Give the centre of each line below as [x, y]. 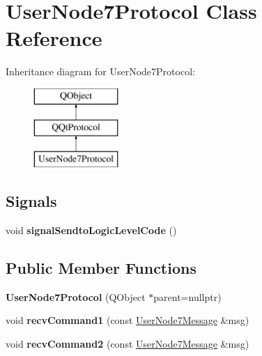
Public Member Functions [101, 268]
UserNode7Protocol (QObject [76, 296]
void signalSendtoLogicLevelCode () [91, 230]
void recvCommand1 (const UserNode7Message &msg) [128, 320]
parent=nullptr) [187, 296]
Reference [54, 38]
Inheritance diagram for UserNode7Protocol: [100, 71]
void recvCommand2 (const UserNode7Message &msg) [128, 344]
